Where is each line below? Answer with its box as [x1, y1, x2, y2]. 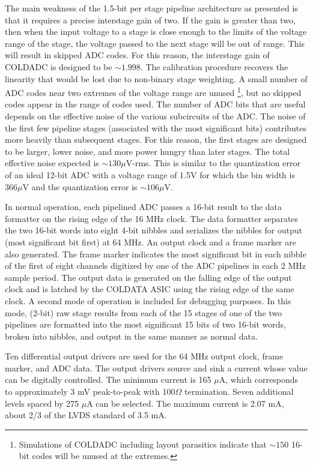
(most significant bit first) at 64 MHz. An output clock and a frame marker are [5, 235, 296, 248]
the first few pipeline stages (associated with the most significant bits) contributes [5, 121, 307, 134]
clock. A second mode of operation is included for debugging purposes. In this [5, 294, 291, 307]
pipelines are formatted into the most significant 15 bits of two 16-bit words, [5, 318, 286, 331]
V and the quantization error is [22, 180, 138, 193]
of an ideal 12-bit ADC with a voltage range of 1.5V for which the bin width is [5, 168, 295, 181]
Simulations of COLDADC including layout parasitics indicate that [19, 437, 267, 450]
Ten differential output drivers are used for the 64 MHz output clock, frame [5, 350, 284, 362]
